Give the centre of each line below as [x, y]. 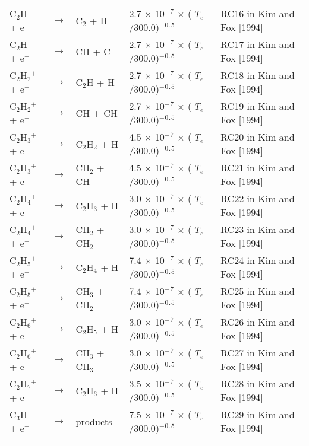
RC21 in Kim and [258, 168]
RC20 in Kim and [258, 137]
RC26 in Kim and [258, 322]
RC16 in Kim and [258, 13]
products [94, 421]
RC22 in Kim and [258, 198]
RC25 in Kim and [258, 291]
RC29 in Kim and [258, 414]
